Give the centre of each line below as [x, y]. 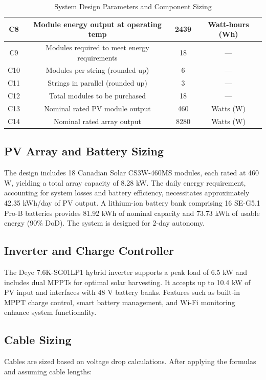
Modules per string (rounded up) [97, 70]
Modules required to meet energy [97, 47]
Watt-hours [228, 24]
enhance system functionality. [50, 312]
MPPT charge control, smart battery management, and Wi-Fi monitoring [120, 302]
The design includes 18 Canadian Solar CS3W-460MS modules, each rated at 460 [132, 173]
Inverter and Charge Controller [89, 251]
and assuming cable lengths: [48, 371]
